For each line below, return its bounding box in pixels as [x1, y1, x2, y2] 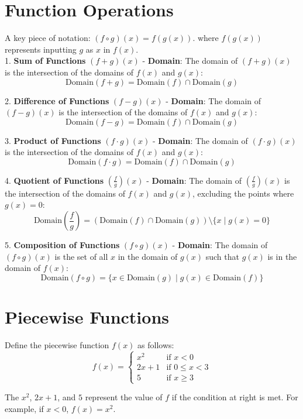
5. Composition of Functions [5, 239, 120, 251]
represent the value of [85, 391, 163, 403]
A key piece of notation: [5, 32, 91, 44]
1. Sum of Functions [5, 54, 86, 67]
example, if [5, 402, 44, 414]
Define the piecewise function [5, 338, 109, 351]
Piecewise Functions [5, 305, 169, 329]
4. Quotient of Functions [5, 174, 104, 186]
